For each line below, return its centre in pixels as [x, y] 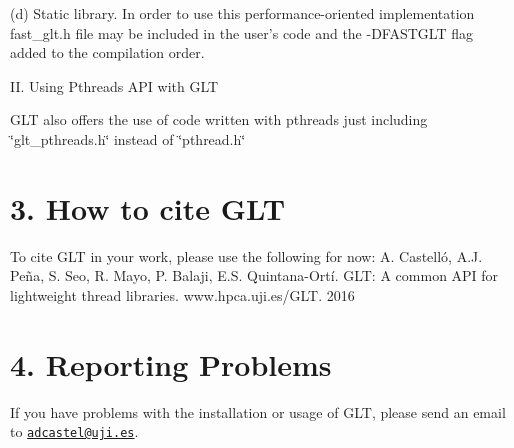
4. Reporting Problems [171, 363]
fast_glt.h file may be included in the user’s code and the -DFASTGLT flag [241, 32]
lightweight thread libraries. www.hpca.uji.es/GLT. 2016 [182, 294]
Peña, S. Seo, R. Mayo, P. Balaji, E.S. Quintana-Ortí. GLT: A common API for [254, 275]
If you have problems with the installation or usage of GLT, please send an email [258, 411]
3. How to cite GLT [148, 207]
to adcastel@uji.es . [74, 431]
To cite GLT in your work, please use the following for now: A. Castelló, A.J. [246, 255]
